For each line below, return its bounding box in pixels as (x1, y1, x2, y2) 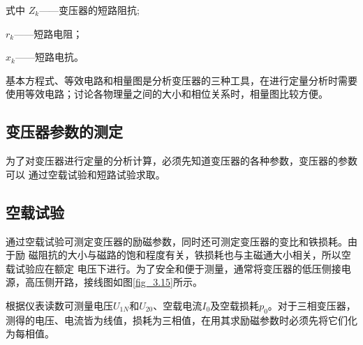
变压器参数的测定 (6, 121, 123, 142)
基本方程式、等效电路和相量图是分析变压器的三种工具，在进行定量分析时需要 (6, 72, 357, 87)
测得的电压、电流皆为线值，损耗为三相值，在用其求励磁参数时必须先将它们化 (6, 312, 357, 327)
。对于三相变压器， (267, 298, 356, 312)
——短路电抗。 (15, 49, 84, 64)
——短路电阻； (14, 26, 83, 40)
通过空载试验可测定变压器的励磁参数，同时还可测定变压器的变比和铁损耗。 (6, 233, 348, 248)
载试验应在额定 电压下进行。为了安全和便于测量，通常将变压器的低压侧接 (6, 261, 341, 275)
